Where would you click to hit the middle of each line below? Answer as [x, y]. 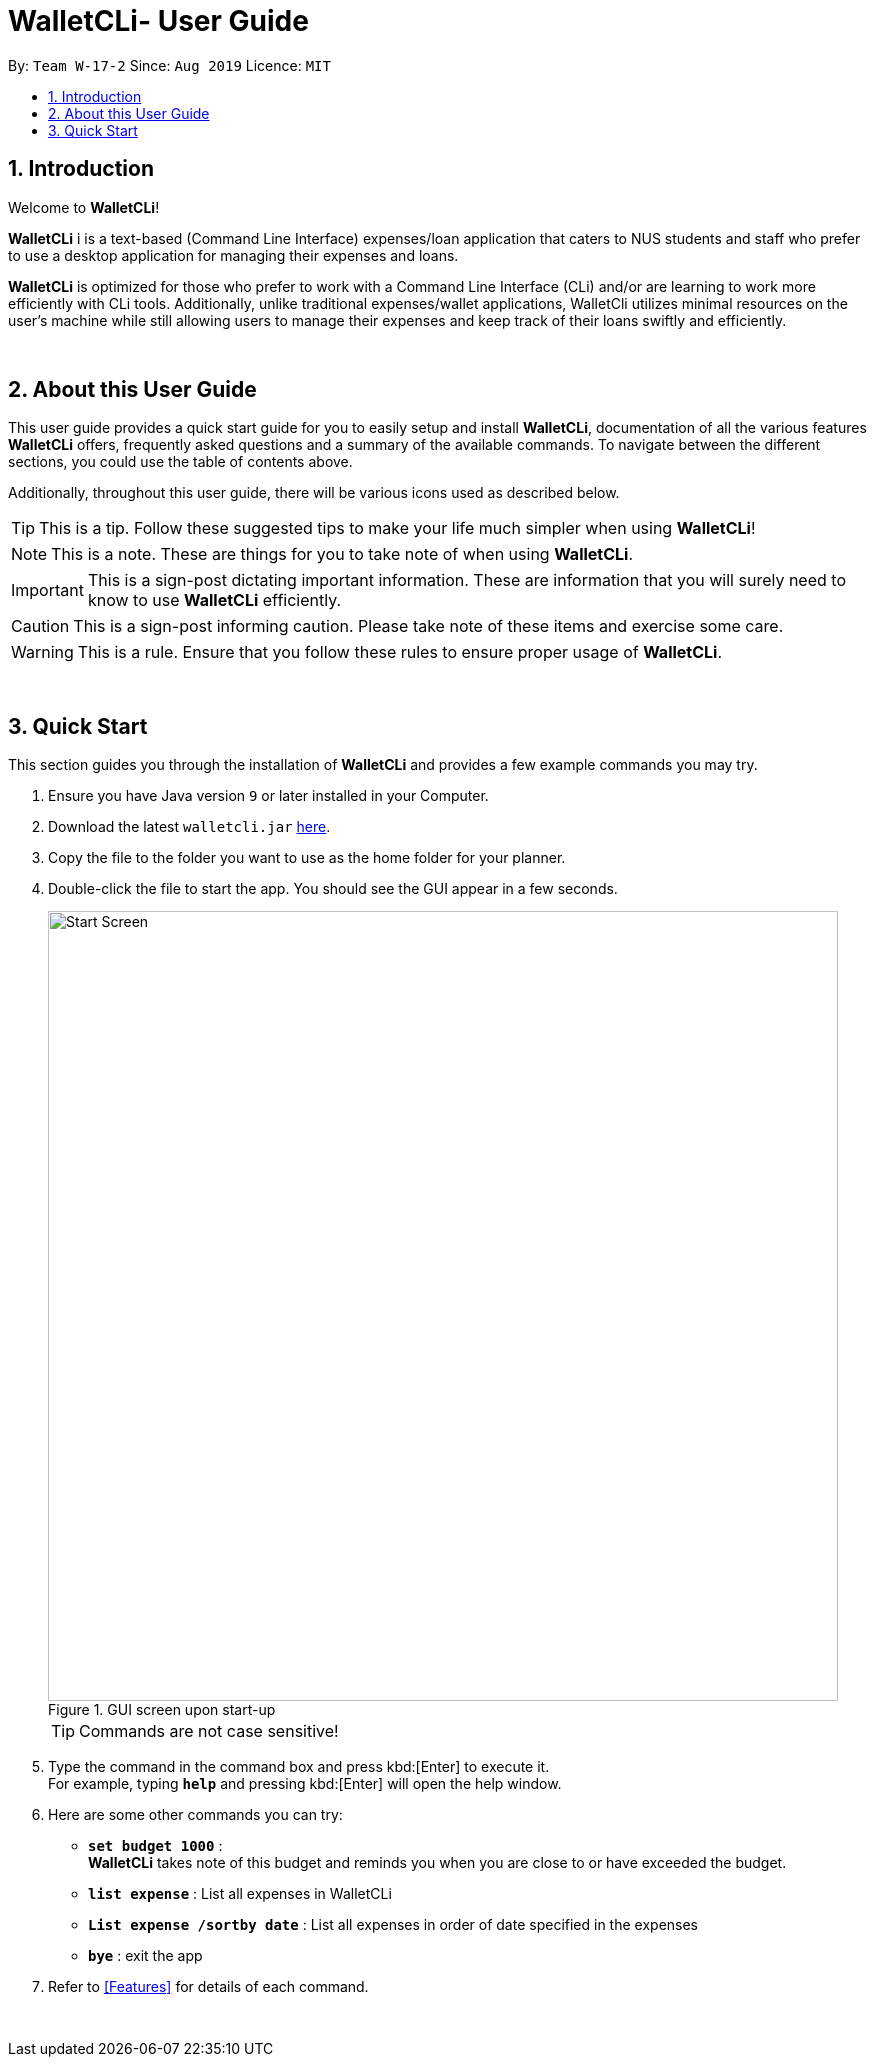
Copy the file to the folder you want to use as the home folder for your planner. [307, 858]
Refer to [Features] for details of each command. [208, 1987]
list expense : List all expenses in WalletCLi [240, 1894]
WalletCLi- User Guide [158, 21]
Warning [42, 652]
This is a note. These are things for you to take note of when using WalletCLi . [342, 554]
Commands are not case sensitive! [209, 1731]
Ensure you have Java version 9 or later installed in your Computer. [268, 796]
